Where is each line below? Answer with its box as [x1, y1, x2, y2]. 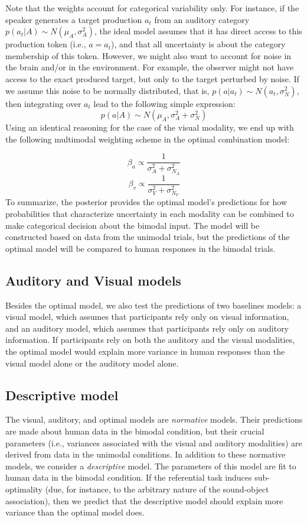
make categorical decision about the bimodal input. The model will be [5, 219, 260, 231]
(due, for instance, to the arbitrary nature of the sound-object [45, 482, 269, 495]
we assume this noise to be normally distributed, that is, [5, 84, 210, 96]
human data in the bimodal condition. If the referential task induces [5, 471, 252, 484]
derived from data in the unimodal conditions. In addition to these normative [5, 448, 286, 461]
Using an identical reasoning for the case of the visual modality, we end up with [5, 121, 294, 134]
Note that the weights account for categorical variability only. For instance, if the [5, 2, 299, 14]
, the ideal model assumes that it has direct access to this [94, 25, 302, 37]
